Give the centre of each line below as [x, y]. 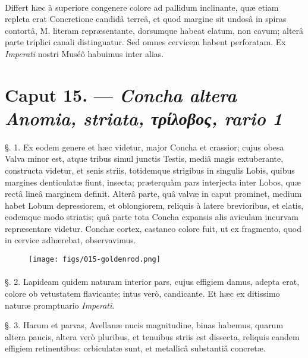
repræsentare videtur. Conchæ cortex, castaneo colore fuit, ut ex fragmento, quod [153, 228]
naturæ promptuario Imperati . [60, 305]
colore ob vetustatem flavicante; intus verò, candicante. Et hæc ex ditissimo [142, 293]
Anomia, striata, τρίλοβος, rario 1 [144, 118]
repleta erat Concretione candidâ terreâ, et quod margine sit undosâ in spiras [146, 19]
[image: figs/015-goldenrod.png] [95, 260]
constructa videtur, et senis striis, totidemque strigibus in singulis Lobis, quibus [150, 170]
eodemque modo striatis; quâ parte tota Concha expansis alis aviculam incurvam [152, 217]
